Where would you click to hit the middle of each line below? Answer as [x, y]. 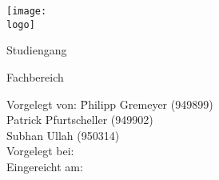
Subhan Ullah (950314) [63, 135]
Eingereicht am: [45, 166]
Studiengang [37, 50]
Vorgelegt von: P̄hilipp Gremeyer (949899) [110, 104]
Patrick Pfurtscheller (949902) [80, 120]
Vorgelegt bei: [40, 151]
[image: [27, 11]
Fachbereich [35, 76]
